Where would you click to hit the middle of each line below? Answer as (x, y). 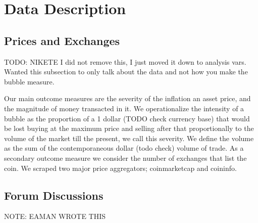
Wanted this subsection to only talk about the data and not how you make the (126, 72)
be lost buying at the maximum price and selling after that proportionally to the (129, 128)
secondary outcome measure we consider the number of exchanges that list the (125, 158)
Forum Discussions (54, 195)
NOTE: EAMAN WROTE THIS (55, 216)
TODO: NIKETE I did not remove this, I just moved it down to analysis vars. (125, 61)
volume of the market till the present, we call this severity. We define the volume (129, 138)
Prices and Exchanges (62, 40)
